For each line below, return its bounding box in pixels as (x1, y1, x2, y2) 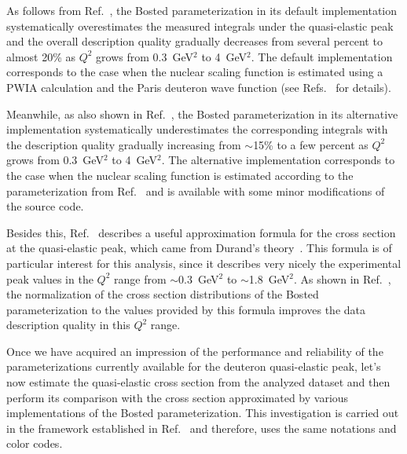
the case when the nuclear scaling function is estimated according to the (6, 167, 354, 183)
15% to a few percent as (253, 136, 368, 152)
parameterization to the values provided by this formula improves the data (6, 301, 365, 317)
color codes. (6, 435, 63, 452)
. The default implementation (251, 48, 393, 64)
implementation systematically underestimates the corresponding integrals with (6, 121, 388, 137)
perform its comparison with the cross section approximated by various (6, 389, 349, 405)
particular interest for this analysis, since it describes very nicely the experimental (6, 254, 401, 271)
